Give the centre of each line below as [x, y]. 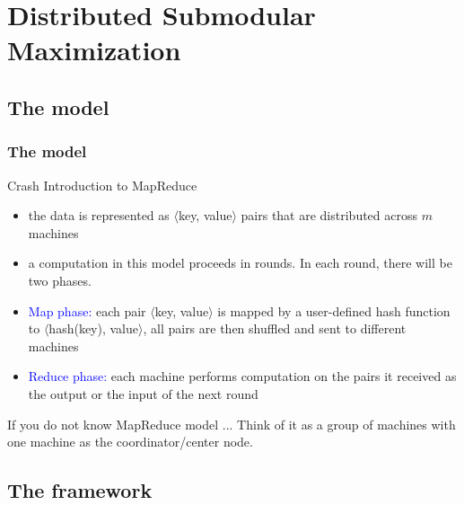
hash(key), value [93, 328]
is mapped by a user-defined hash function [334, 310]
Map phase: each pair [87, 310]
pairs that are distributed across [329, 215]
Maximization [94, 50]
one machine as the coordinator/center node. [130, 442]
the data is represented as [99, 215]
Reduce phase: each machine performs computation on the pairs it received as [242, 376]
